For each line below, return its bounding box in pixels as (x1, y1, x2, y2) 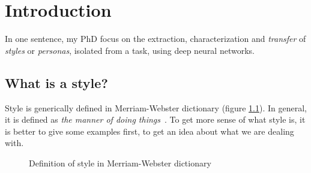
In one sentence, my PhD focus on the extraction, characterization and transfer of (5, 32, 306, 45)
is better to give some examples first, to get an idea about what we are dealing (5, 125, 294, 137)
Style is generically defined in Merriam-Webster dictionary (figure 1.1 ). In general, (5, 101, 307, 114)
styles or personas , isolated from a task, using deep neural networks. (5, 44, 255, 56)
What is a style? (5, 73, 108, 92)
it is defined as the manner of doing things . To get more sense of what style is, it (5, 113, 306, 126)
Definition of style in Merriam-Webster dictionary (29, 156, 211, 169)
